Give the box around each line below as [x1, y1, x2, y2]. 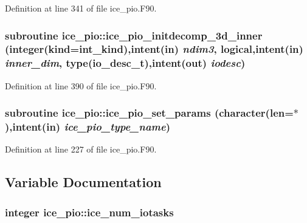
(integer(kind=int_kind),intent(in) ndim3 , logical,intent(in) [5, 41, 303, 57]
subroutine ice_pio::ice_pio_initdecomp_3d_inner [5, 27, 263, 43]
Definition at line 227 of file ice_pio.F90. [5, 143, 157, 156]
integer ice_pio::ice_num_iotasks [5, 204, 174, 219]
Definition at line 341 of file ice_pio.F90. [5, 2, 157, 14]
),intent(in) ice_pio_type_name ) [5, 119, 171, 134]
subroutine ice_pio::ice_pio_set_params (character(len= [5, 105, 294, 120]
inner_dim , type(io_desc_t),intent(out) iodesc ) [5, 55, 246, 70]
